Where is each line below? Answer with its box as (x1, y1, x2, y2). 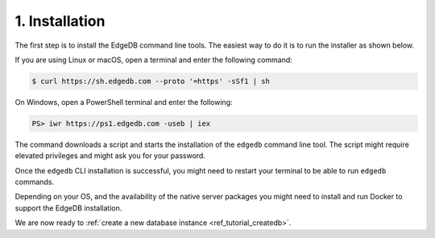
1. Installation (14, 12, 106, 30)
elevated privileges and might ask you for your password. (14, 151, 205, 161)
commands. (14, 177, 55, 187)
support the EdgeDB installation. (14, 203, 122, 213)
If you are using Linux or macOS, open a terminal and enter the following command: (14, 55, 293, 65)
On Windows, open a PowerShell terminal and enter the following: (14, 97, 233, 106)
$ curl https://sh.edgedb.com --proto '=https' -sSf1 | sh (31, 77, 270, 86)
